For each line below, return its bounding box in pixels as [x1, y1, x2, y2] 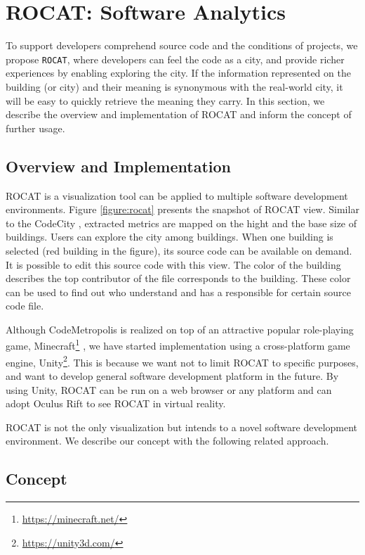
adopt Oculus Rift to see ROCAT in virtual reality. [6, 396, 226, 411]
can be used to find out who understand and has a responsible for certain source [6, 284, 351, 299]
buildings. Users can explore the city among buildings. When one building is [6, 229, 333, 244]
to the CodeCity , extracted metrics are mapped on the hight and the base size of [6, 215, 357, 230]
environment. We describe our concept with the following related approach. [6, 433, 329, 448]
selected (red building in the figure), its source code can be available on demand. [6, 243, 352, 257]
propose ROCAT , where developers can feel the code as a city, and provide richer [6, 51, 345, 66]
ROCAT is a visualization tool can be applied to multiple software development [6, 188, 348, 203]
